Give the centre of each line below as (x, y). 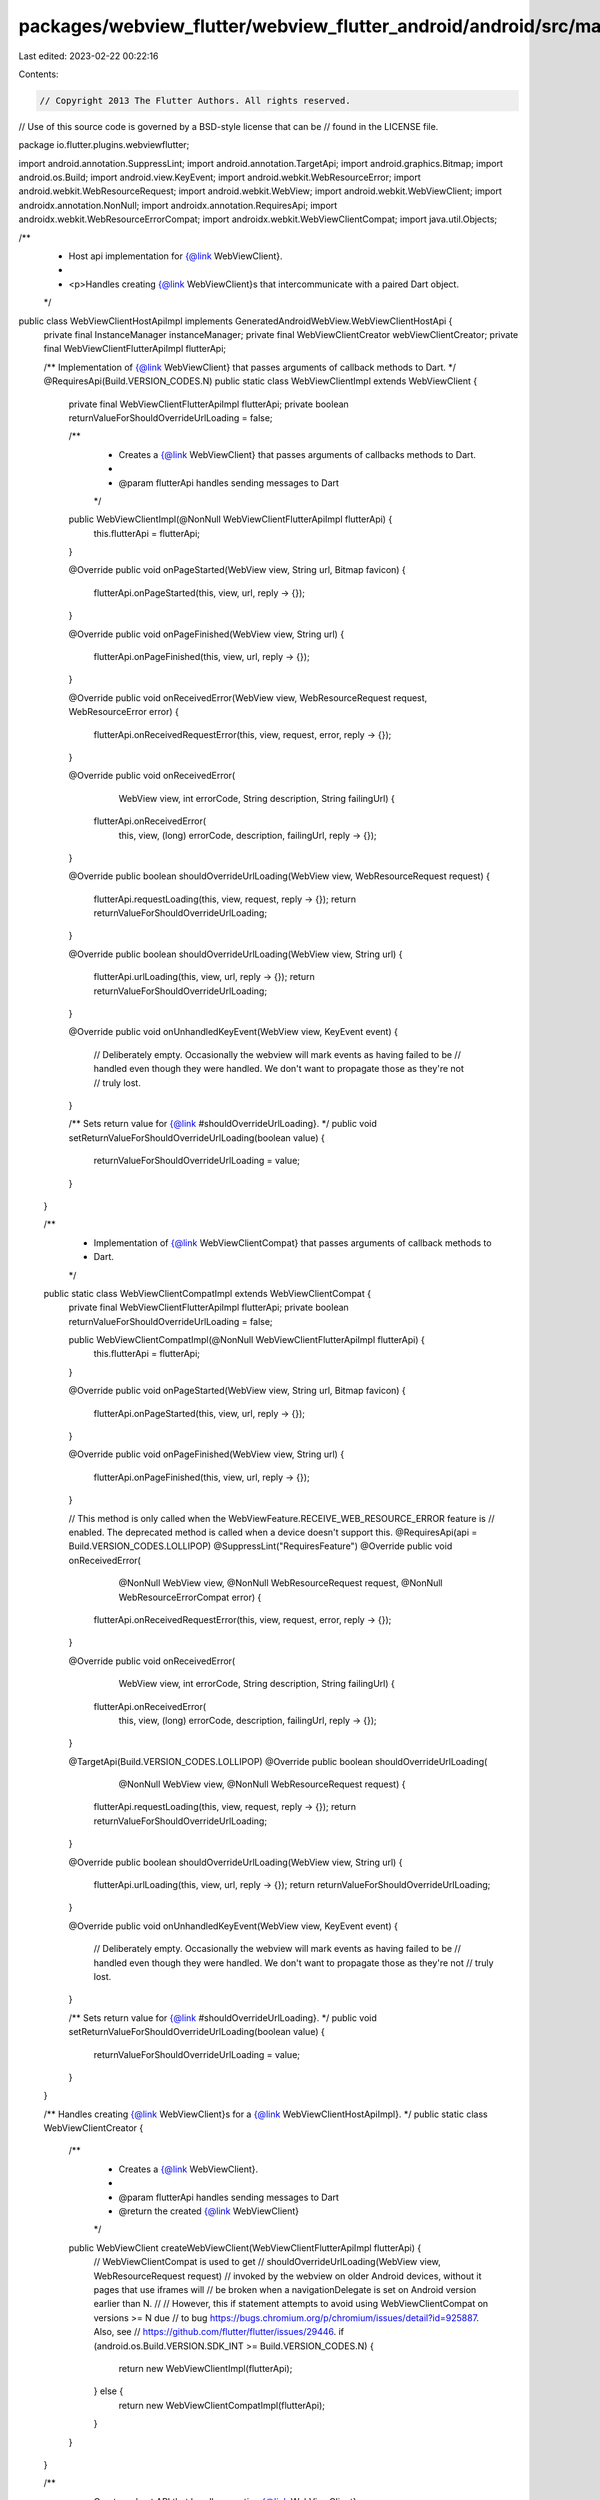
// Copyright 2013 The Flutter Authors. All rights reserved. (195, 100)
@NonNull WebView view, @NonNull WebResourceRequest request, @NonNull (281, 1583)
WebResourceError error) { (123, 712)
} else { (108, 2391)
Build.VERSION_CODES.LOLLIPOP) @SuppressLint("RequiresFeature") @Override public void (260, 1546)
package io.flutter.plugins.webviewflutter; (104, 145)
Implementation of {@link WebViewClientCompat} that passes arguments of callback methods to (292, 1242)
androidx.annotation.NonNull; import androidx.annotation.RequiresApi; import (178, 205)
